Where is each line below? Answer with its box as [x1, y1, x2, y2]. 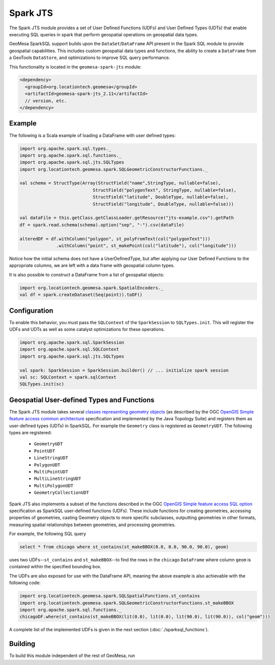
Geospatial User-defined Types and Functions [9, 396, 155, 404]
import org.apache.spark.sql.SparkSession [19, 340, 124, 345]
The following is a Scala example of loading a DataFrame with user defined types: [9, 132, 176, 138]
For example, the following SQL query [9, 531, 86, 537]
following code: [9, 580, 41, 586]
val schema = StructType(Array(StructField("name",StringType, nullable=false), [19, 180, 221, 186]
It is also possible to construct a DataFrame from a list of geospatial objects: [9, 271, 165, 277]
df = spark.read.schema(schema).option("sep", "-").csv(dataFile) [19, 222, 184, 228]
